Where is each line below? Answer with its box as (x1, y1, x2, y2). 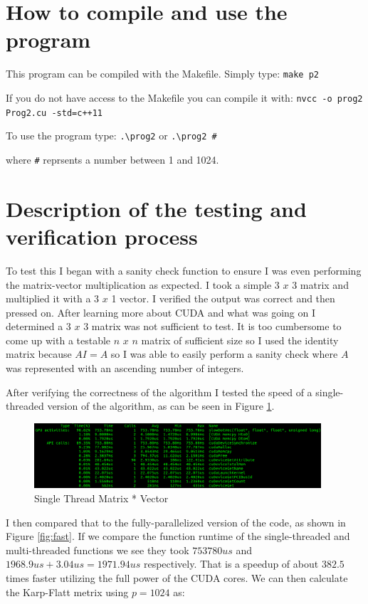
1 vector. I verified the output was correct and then (111, 291, 335, 306)
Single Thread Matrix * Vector (34, 491, 169, 506)
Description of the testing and (6, 194, 307, 223)
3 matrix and (292, 277, 349, 292)
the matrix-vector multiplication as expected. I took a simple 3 (6, 277, 280, 292)
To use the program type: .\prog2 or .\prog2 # (6, 128, 217, 143)
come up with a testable (6, 332, 111, 347)
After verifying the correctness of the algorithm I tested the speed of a (6, 384, 312, 399)
